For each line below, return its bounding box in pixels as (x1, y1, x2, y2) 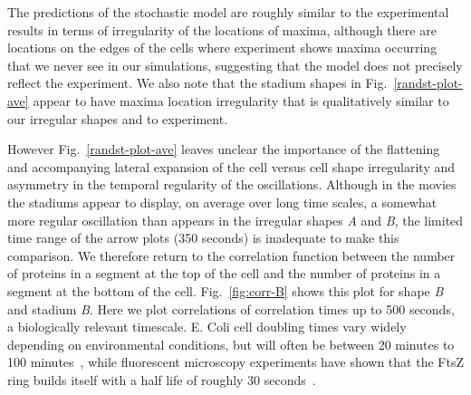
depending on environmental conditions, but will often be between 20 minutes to (7, 334, 455, 353)
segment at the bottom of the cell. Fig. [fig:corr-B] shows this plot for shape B (7, 281, 444, 300)
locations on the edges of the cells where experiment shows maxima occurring (7, 38, 437, 57)
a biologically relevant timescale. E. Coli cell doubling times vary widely (7, 317, 407, 336)
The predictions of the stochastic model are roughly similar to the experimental (7, 3, 449, 21)
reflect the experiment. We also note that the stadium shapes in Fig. (7, 73, 388, 92)
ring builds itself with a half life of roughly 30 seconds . (7, 370, 316, 389)
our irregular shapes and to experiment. (7, 109, 228, 128)
